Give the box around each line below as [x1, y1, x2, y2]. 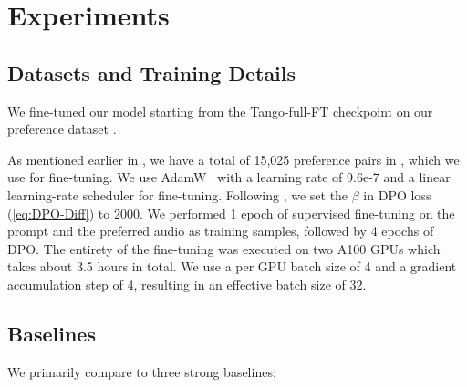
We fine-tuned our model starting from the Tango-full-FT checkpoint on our [7, 101, 433, 120]
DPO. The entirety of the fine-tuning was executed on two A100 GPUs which [7, 239, 441, 258]
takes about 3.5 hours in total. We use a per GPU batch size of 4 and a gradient [7, 257, 457, 276]
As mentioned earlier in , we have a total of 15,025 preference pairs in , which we [7, 149, 460, 168]
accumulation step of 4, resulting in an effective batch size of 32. [7, 274, 367, 293]
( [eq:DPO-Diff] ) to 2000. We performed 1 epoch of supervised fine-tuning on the [7, 203, 455, 222]
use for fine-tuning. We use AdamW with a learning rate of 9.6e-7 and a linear [7, 168, 451, 187]
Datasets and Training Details [7, 58, 296, 87]
